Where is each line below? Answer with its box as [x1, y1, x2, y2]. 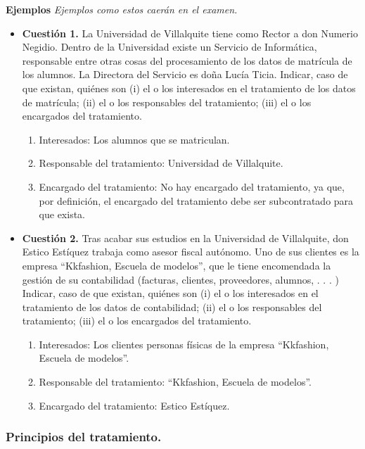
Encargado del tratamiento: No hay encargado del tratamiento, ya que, [39, 179, 345, 194]
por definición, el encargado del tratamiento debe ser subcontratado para [39, 193, 354, 208]
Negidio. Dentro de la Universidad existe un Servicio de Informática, [22, 39, 317, 54]
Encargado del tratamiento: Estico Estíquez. [39, 398, 230, 412]
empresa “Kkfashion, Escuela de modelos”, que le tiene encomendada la [22, 258, 331, 272]
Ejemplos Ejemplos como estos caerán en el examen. [6, 2, 238, 16]
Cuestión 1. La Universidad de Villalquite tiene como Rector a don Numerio [22, 25, 358, 40]
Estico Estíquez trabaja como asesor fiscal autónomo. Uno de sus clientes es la [22, 244, 359, 259]
